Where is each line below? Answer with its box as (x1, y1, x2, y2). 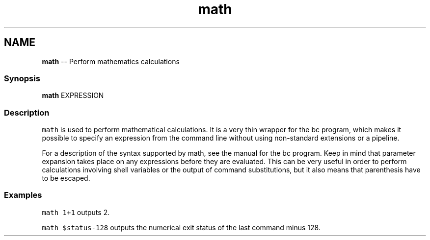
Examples (4, 190, 42, 200)
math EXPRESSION (42, 91, 104, 100)
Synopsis (4, 73, 40, 83)
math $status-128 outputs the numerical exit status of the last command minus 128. (42, 223, 321, 232)
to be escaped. (42, 174, 90, 183)
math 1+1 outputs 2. (42, 208, 110, 216)
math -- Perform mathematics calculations (42, 57, 180, 66)
